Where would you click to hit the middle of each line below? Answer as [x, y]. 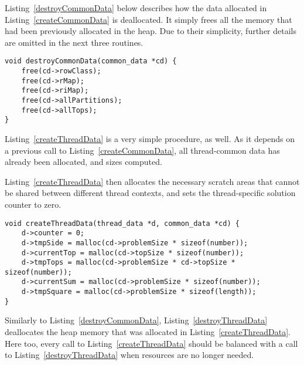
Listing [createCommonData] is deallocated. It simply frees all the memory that [148, 19]
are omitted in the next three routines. [74, 42]
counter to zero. [33, 204]
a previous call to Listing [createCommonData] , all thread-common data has [142, 150]
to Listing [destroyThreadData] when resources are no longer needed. [129, 355]
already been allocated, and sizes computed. [83, 162]
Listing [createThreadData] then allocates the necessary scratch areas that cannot [152, 181]
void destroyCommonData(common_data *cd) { [91, 61]
